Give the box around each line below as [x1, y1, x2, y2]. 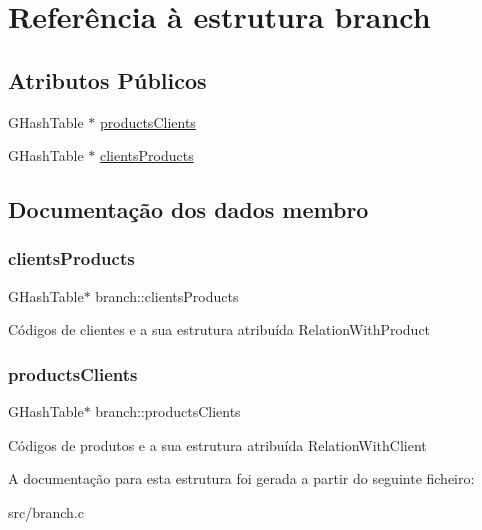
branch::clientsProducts [95, 285, 239, 306]
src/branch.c [8, 501, 84, 522]
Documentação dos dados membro [8, 194, 369, 225]
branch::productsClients [95, 401, 241, 422]
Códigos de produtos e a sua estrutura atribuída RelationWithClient [8, 434, 427, 455]
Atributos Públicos [8, 64, 207, 95]
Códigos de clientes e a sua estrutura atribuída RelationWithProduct [8, 319, 431, 340]
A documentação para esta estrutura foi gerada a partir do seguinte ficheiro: [8, 468, 475, 489]
